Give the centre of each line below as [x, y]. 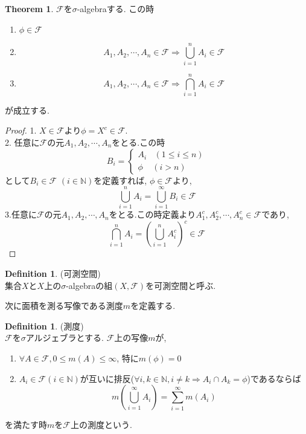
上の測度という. [101, 425]
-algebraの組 [89, 285]
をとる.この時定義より [152, 214]
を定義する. [153, 306]
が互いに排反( [107, 378]
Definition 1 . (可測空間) [53, 274]
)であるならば [274, 378]
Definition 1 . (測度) [44, 325]
